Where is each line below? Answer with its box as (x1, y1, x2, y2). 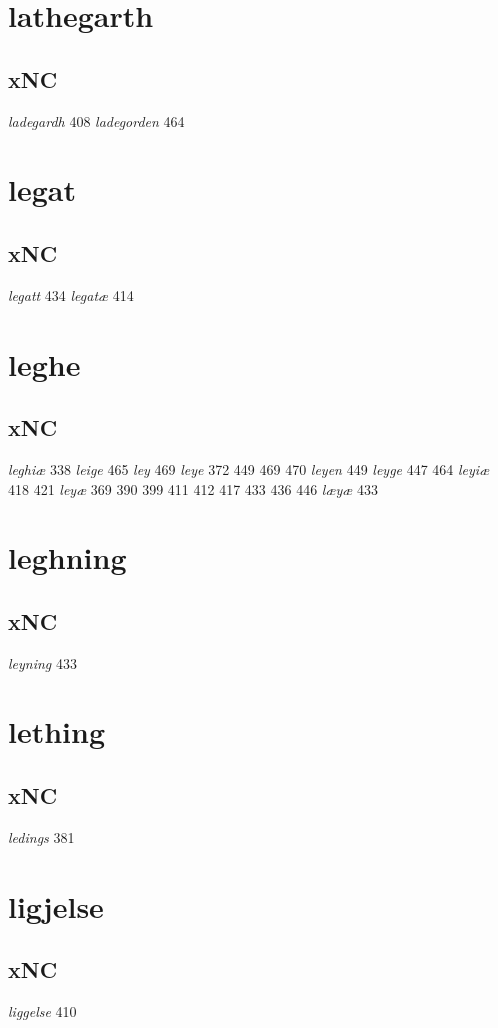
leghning (8, 537, 127, 578)
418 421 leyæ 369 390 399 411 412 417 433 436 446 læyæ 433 (8, 478, 378, 499)
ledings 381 (8, 826, 75, 847)
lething (8, 711, 106, 752)
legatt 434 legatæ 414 (8, 284, 134, 305)
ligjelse (8, 885, 104, 926)
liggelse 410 (8, 1001, 77, 1022)
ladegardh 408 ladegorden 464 (8, 110, 185, 131)
